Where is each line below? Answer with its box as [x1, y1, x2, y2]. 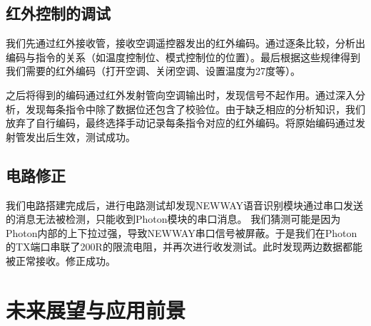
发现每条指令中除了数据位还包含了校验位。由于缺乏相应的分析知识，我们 [25, 101, 365, 116]
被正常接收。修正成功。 [6, 253, 116, 268]
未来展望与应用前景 [6, 295, 186, 324]
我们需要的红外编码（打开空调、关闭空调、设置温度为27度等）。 [6, 63, 300, 78]
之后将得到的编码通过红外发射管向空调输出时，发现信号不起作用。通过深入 [6, 87, 355, 102]
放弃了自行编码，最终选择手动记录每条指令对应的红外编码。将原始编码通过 [6, 115, 355, 130]
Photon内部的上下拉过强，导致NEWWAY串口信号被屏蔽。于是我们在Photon [6, 225, 357, 240]
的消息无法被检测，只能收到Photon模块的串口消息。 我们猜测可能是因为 [6, 211, 341, 226]
